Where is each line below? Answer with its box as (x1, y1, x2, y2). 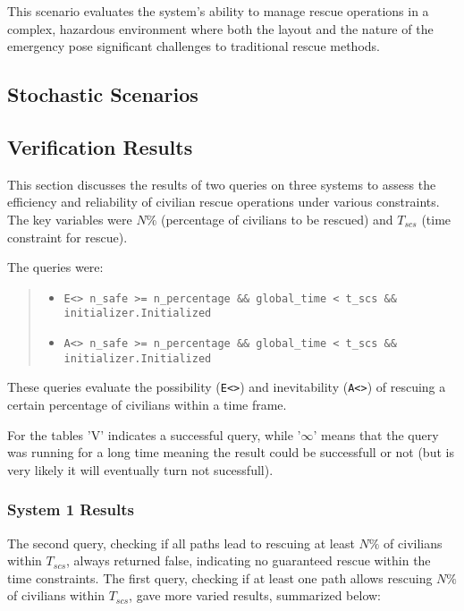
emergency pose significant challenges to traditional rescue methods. (7, 37, 380, 55)
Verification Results (7, 132, 193, 160)
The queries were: (7, 258, 104, 276)
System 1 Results (7, 498, 134, 521)
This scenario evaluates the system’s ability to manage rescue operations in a (7, 2, 429, 20)
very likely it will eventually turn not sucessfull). (7, 460, 274, 479)
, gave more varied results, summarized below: (129, 586, 381, 605)
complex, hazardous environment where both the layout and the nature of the (7, 19, 434, 38)
